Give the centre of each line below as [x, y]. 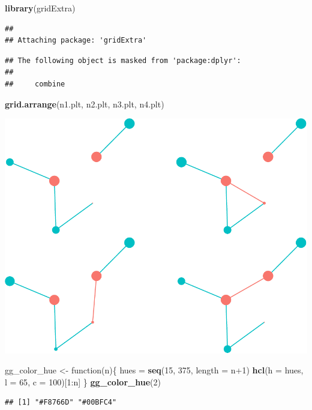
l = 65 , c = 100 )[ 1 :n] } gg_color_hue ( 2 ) [83, 381]
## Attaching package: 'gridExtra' [76, 41]
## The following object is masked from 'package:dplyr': [123, 60]
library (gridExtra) [40, 8]
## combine [35, 84]
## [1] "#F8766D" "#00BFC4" [61, 402]
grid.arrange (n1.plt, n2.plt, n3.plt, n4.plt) [85, 104]
